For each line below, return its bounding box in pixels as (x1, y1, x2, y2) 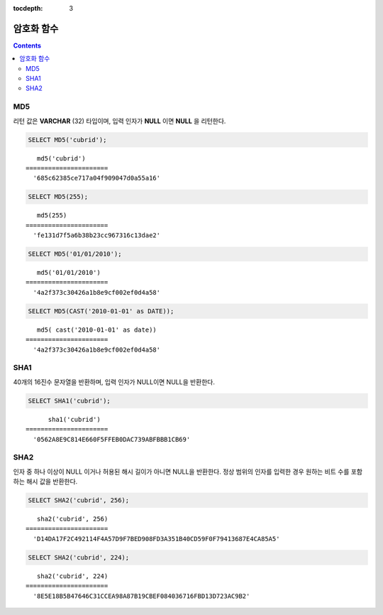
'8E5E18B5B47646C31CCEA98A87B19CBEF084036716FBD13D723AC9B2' (33, 592, 250, 600)
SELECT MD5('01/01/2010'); (28, 250, 122, 258)
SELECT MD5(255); (28, 192, 89, 201)
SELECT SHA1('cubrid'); (28, 396, 111, 405)
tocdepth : (13, 4, 43, 12)
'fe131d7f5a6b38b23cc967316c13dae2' (33, 232, 161, 239)
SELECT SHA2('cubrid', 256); (28, 496, 130, 504)
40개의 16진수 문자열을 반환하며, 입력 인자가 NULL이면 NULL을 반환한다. (13, 377, 216, 386)
